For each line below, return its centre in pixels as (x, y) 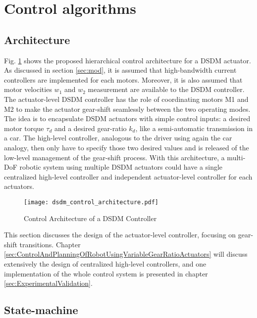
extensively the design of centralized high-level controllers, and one (105, 263)
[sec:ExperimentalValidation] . (48, 283)
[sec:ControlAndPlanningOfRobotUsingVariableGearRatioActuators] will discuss (126, 254)
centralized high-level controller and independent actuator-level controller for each (128, 176)
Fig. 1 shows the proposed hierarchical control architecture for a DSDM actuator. (128, 60)
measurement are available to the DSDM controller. (166, 89)
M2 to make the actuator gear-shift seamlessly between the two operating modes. (127, 109)
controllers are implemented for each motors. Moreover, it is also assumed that (123, 79)
